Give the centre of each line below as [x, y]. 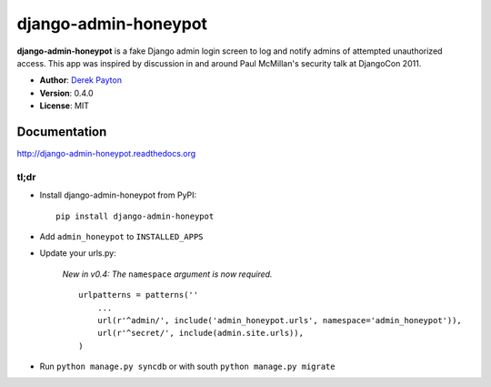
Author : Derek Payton [81, 80]
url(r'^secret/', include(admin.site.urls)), [200, 333]
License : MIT [65, 106]
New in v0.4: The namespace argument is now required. [167, 274]
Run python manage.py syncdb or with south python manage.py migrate [187, 367]
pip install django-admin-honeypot [135, 216]
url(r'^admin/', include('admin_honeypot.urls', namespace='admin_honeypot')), [280, 320]
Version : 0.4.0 [67, 93]
